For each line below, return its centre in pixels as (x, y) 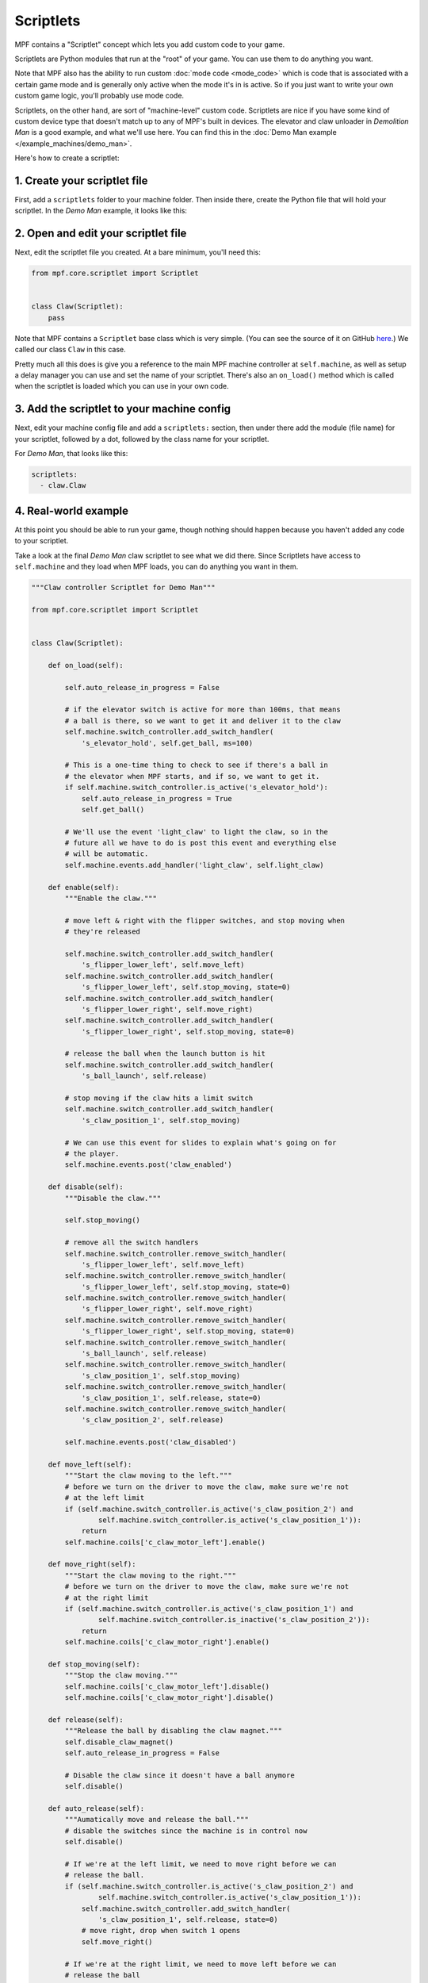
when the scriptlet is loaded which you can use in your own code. (122, 386)
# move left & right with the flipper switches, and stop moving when (204, 921)
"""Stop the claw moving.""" (121, 1675)
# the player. (92, 1154)
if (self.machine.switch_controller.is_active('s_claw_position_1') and (209, 1609)
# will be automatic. (107, 854)
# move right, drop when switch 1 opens (161, 1931)
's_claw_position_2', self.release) (153, 1420)
